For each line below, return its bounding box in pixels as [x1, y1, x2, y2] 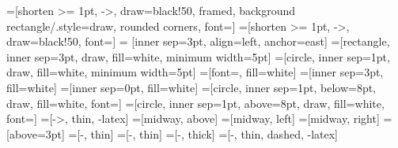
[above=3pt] [6, 125, 65, 142]
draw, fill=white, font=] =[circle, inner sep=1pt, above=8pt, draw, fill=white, [6, 94, 385, 111]
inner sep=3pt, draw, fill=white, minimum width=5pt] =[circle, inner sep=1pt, [6, 48, 390, 65]
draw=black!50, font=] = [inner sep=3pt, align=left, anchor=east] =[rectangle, [6, 33, 390, 50]
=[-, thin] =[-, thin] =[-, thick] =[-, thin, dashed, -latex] [68, 125, 338, 142]
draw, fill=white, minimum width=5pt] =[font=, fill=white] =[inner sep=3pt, [6, 64, 384, 80]
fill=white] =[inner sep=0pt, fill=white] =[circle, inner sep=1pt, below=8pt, [6, 79, 377, 95]
